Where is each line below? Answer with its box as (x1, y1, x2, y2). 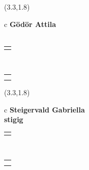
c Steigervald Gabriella (4, 104, 85, 115)
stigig (4, 114, 23, 125)
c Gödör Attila (4, 18, 56, 29)
